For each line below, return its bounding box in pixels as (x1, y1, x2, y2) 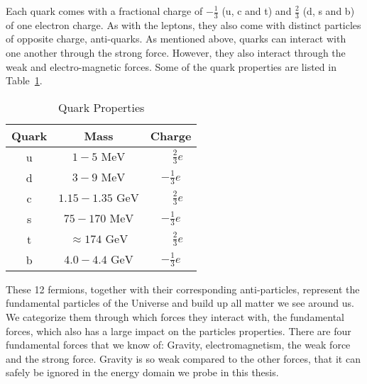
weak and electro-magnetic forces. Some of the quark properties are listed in (6, 59, 336, 74)
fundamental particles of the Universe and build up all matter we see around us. (6, 295, 354, 310)
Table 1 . (6, 73, 43, 88)
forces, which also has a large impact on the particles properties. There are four (6, 323, 351, 338)
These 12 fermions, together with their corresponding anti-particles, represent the (6, 281, 360, 296)
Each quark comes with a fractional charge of (6, 4, 203, 18)
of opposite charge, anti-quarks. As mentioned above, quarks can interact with (6, 31, 346, 46)
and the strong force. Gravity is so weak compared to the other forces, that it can (6, 351, 361, 366)
